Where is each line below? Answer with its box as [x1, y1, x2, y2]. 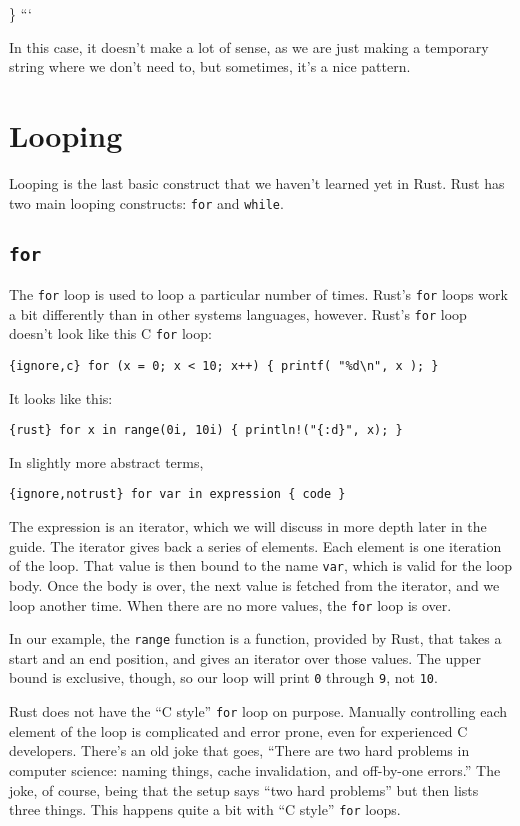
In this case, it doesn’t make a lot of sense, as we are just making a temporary [9, 36, 489, 57]
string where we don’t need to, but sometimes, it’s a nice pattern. [9, 56, 411, 77]
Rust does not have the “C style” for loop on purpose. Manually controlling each [9, 701, 508, 722]
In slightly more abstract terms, [9, 451, 204, 472]
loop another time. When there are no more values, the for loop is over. [9, 594, 452, 615]
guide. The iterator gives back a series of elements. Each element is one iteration [9, 535, 502, 556]
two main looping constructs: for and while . [9, 192, 284, 213]
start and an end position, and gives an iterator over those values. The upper [9, 647, 481, 668]
